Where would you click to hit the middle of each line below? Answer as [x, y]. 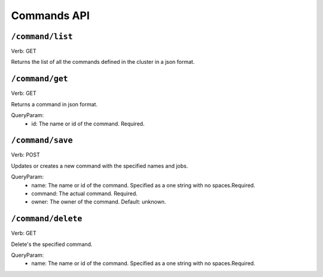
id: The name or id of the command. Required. [88, 124]
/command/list [42, 36]
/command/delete [47, 219]
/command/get [39, 79]
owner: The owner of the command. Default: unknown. [99, 202]
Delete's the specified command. [52, 244]
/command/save [42, 141]
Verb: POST [25, 155]
